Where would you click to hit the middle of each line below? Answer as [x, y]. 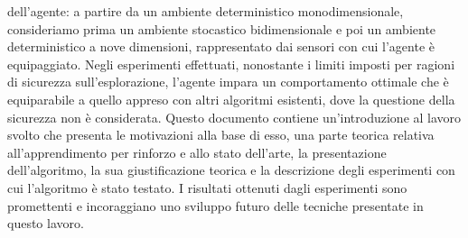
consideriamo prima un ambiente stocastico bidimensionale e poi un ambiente [222, 28]
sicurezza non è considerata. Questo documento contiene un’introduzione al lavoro [234, 117]
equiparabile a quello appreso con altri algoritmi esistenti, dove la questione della [231, 99]
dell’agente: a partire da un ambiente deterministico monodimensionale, [206, 11]
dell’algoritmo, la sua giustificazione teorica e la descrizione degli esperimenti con [231, 170]
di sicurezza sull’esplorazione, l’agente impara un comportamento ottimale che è [228, 82]
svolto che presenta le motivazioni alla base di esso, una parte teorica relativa [221, 135]
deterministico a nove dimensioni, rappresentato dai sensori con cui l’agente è [221, 46]
